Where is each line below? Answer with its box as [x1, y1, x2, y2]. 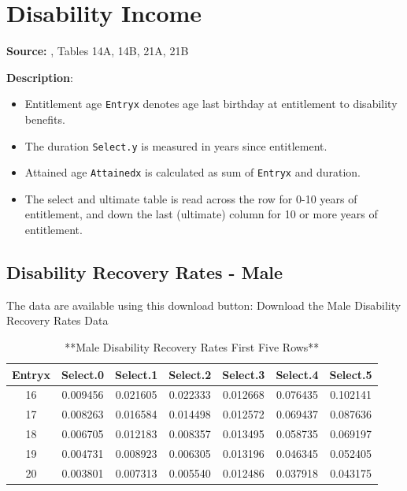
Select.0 [61, 366, 105, 382]
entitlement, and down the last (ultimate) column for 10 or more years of [24, 206, 378, 222]
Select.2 [168, 366, 212, 382]
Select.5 [329, 366, 372, 382]
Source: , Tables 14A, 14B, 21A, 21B [6, 43, 189, 59]
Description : [6, 69, 73, 85]
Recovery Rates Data [6, 312, 109, 329]
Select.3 [222, 366, 265, 382]
